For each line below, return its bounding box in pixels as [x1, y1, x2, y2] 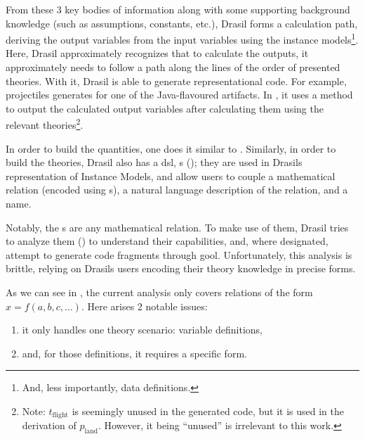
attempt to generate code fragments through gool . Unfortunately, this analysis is [6, 247, 352, 262]
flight [52, 412, 69, 419]
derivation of [22, 418, 77, 433]
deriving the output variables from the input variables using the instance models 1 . [6, 30, 359, 46]
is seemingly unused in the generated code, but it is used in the [72, 403, 344, 418]
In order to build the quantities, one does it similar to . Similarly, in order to [6, 141, 336, 155]
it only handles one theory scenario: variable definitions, [22, 322, 263, 337]
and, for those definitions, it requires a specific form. [22, 345, 247, 360]
